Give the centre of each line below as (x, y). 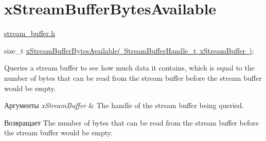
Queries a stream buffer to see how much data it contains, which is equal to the (129, 68)
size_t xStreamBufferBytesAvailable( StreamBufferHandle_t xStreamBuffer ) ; (129, 50)
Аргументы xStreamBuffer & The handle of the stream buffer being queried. (124, 105)
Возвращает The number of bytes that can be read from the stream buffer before (131, 122)
